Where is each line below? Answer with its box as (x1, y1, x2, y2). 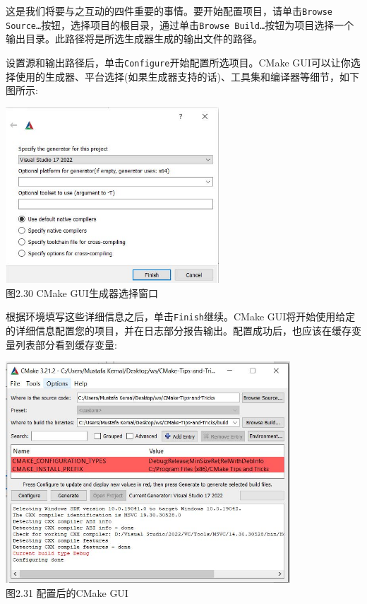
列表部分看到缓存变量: (15, 337, 117, 352)
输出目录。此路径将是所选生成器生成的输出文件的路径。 (6, 31, 263, 46)
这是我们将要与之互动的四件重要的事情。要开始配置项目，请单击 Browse (6, 4, 332, 18)
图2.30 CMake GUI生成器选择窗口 (6, 285, 158, 300)
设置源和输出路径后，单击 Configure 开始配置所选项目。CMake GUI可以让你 (6, 54, 351, 69)
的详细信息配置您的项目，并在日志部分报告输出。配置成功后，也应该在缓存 (6, 323, 351, 337)
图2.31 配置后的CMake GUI (6, 585, 128, 600)
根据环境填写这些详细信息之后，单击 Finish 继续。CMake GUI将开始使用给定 (6, 309, 356, 324)
